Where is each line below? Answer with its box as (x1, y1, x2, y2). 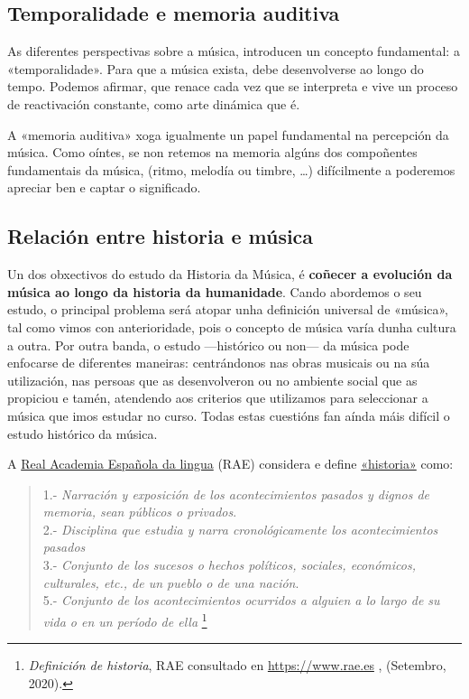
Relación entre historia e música (7, 222, 314, 250)
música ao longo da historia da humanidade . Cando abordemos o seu (7, 282, 422, 301)
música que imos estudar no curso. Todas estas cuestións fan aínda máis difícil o (7, 405, 450, 424)
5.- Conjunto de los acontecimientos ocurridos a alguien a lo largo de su (42, 591, 440, 610)
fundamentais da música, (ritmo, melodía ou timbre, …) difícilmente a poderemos (7, 160, 455, 179)
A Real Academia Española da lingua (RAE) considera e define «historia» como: (7, 454, 454, 473)
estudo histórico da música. (7, 424, 158, 443)
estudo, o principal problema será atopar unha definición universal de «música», (7, 300, 449, 319)
